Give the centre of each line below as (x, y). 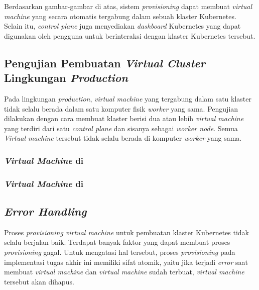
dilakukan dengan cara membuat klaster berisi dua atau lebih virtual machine (124, 118)
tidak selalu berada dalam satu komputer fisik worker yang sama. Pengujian (121, 108)
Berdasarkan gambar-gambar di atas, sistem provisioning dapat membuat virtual (128, 6)
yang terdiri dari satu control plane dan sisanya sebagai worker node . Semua (121, 128)
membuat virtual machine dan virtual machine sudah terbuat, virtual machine (124, 272)
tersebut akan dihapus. (39, 281)
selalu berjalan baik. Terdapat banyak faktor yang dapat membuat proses (117, 242)
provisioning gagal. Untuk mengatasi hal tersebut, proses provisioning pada (120, 252)
